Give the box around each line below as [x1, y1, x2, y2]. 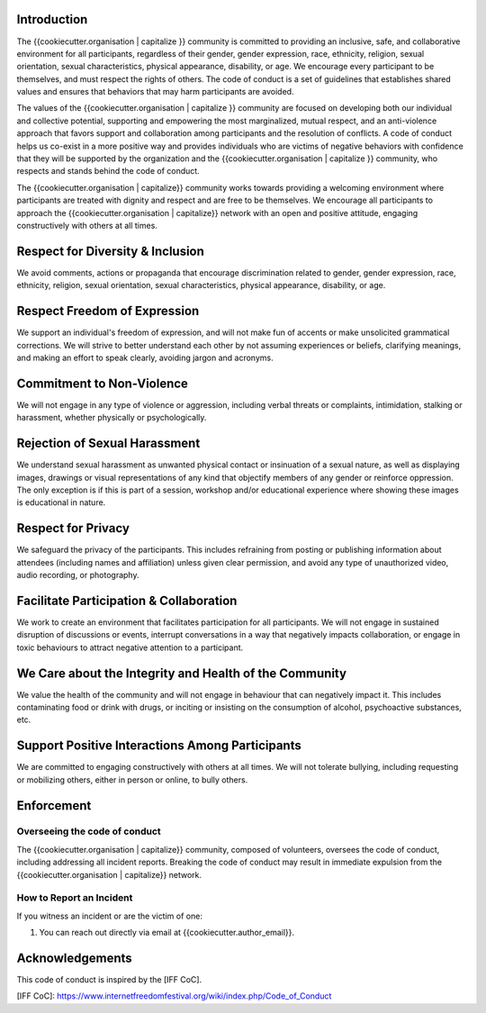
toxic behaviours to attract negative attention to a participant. [16, 642, 244, 653]
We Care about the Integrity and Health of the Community [16, 665, 346, 681]
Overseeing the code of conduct [16, 825, 161, 837]
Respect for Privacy [16, 520, 130, 536]
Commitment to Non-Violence [16, 375, 189, 391]
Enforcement [16, 798, 92, 813]
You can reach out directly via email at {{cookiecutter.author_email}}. [39, 927, 295, 938]
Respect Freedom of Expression [16, 303, 200, 319]
